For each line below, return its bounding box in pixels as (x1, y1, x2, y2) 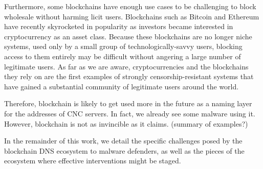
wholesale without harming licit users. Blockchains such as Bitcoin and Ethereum (4, 11, 259, 21)
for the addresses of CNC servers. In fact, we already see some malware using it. (4, 108, 255, 118)
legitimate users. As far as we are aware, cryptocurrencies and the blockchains (4, 61, 249, 71)
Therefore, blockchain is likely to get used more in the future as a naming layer (4, 98, 252, 109)
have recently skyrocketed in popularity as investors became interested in (4, 21, 233, 32)
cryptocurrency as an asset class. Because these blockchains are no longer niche (4, 31, 252, 41)
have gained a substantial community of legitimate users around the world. (4, 81, 239, 91)
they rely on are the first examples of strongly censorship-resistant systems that (4, 71, 254, 82)
